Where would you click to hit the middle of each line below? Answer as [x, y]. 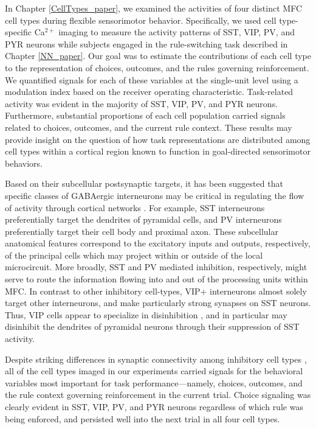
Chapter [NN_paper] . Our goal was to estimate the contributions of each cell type [158, 56]
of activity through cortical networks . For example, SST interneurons [135, 207]
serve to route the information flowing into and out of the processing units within [156, 279]
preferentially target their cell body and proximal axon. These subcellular [142, 231]
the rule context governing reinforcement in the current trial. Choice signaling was [158, 395]
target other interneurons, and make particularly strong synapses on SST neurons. [158, 303]
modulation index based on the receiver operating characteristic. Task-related [149, 92]
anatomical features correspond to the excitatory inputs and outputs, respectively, [158, 243]
